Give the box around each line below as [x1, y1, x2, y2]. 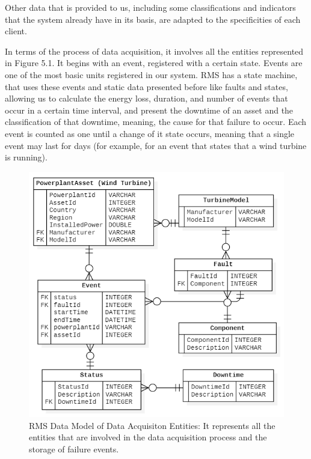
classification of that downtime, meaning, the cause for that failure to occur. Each [5, 115, 307, 128]
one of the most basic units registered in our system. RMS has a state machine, [5, 68, 298, 81]
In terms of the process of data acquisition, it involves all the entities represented [5, 44, 304, 57]
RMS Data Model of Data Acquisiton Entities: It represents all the [29, 419, 276, 431]
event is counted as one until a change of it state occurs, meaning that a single [5, 127, 295, 139]
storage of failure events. [29, 442, 119, 455]
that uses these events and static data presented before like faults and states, [5, 80, 288, 93]
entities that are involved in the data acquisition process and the [29, 431, 267, 443]
